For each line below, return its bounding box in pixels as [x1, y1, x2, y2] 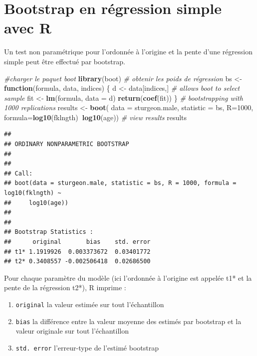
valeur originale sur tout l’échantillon [15, 326, 129, 336]
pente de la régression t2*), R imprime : [4, 282, 126, 293]
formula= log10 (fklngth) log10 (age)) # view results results [4, 112, 187, 122]
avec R [4, 17, 51, 38]
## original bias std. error [4, 238, 151, 245]
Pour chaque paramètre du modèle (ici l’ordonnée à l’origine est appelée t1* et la [4, 272, 252, 283]
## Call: [4, 170, 33, 177]
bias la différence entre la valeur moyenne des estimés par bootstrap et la [15, 316, 242, 326]
